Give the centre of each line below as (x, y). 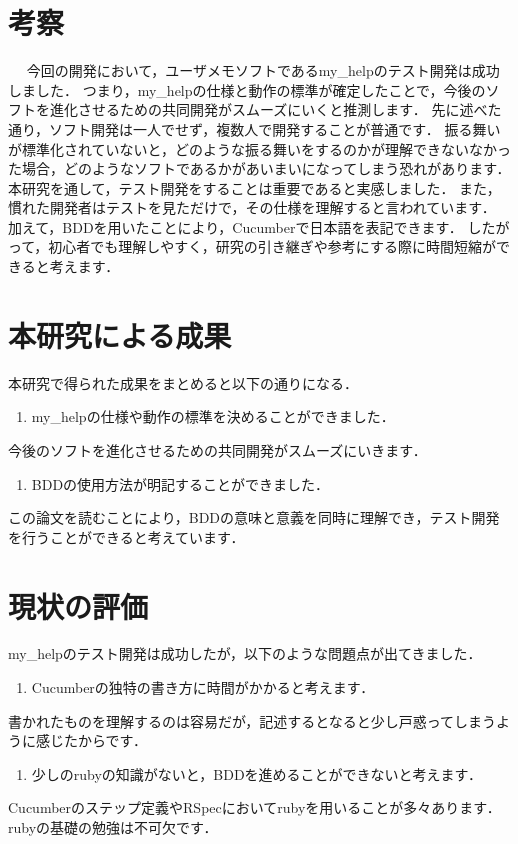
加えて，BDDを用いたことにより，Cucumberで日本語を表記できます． (235, 226)
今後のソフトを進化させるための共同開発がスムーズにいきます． (217, 449)
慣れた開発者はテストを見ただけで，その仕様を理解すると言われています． (252, 207)
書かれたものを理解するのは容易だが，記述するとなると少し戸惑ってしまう (252, 720)
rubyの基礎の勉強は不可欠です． (113, 827)
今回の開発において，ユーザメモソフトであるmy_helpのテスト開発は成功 (263, 70)
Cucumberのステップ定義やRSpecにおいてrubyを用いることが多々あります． (254, 807)
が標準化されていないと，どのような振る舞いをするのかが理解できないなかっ (260, 148)
